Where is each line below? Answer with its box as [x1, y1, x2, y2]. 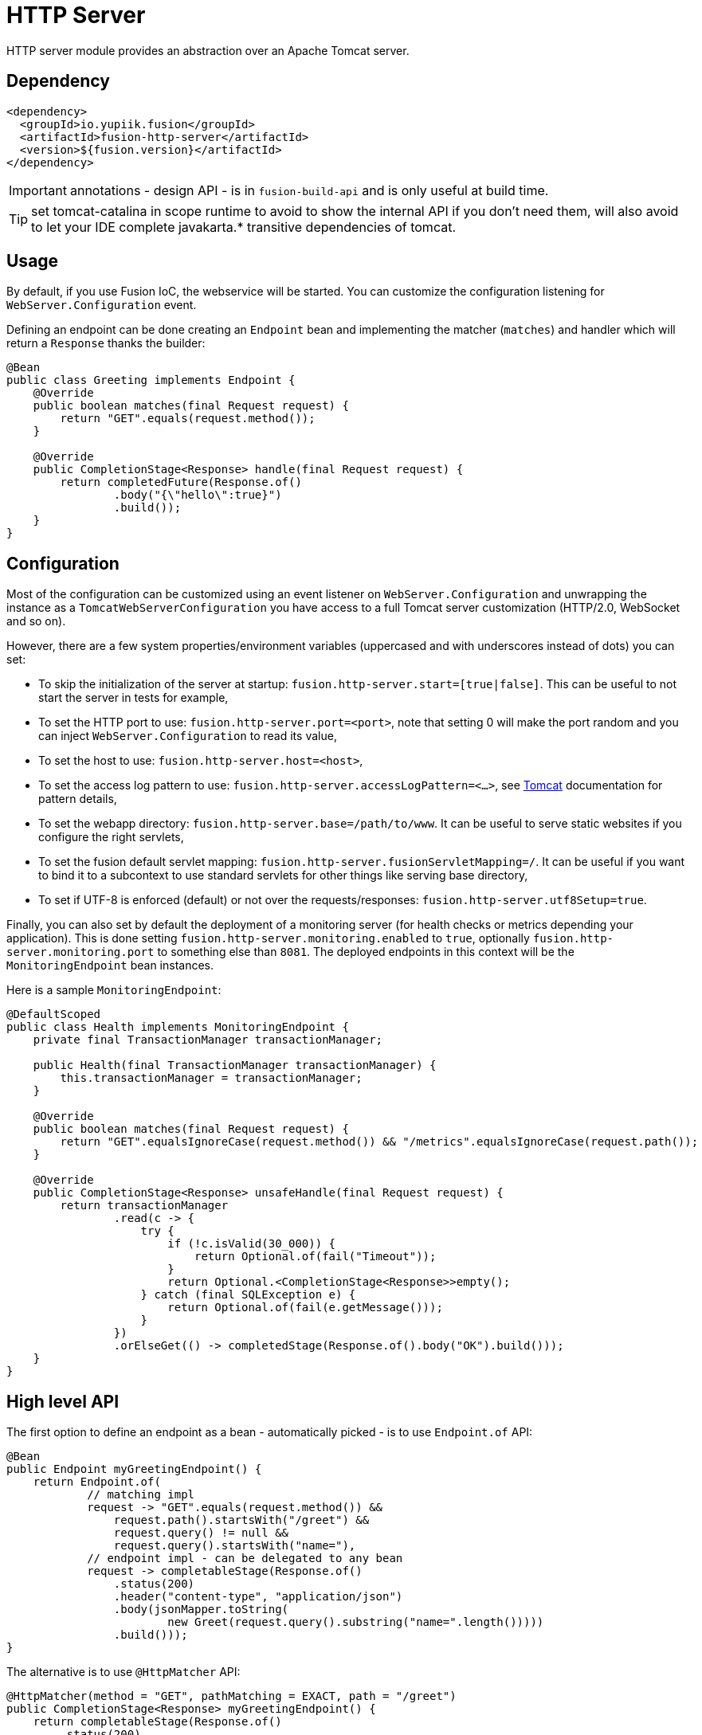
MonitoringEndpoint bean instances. [6, 958, 214, 973]
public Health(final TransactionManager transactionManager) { [33, 1059, 437, 1072]
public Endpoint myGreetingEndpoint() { [6, 1463, 262, 1476]
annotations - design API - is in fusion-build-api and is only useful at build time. [69, 182, 549, 198]
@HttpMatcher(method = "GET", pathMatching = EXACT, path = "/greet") [6, 1690, 457, 1703]
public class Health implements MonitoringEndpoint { [6, 1020, 349, 1034]
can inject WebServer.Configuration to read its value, [38, 729, 337, 743]
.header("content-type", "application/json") [113, 1590, 403, 1604]
